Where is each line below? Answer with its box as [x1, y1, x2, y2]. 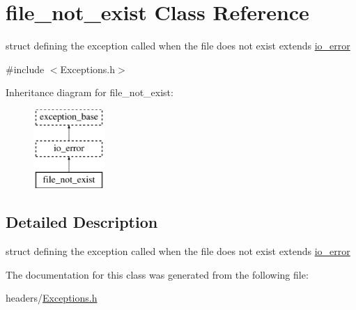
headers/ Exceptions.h [6, 290, 98, 305]
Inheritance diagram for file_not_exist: [6, 85, 173, 100]
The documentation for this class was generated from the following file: [6, 267, 309, 281]
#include [6, 61, 45, 76]
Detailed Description [6, 211, 158, 233]
